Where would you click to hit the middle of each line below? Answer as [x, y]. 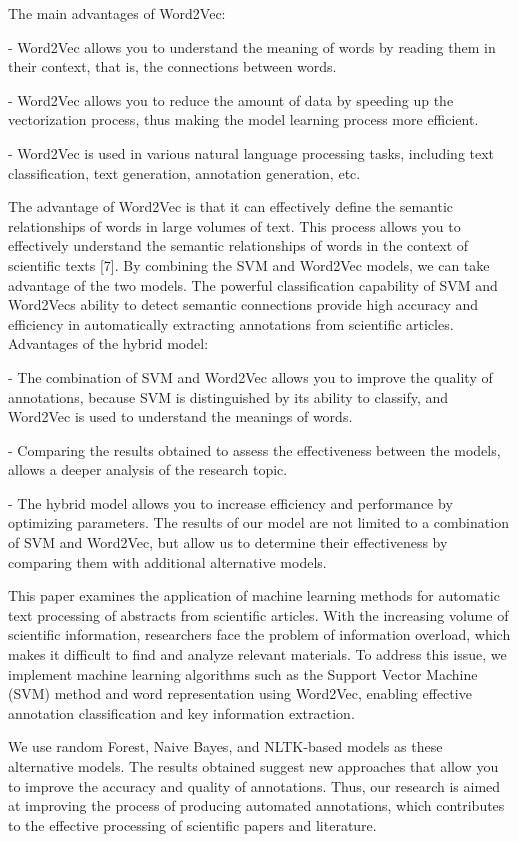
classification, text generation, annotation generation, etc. [184, 172]
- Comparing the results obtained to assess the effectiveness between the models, [254, 449]
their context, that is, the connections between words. [172, 66]
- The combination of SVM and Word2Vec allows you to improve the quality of [250, 376]
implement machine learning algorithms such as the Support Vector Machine [243, 673]
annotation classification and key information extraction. [181, 712]
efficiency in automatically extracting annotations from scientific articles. [231, 323]
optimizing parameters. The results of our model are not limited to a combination [258, 522]
